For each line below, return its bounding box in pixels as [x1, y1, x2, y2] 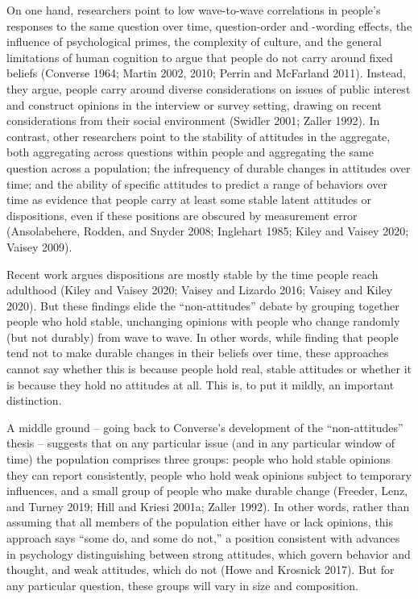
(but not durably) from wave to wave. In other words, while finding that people [6, 328, 399, 345]
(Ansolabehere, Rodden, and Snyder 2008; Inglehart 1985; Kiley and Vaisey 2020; [6, 223, 409, 239]
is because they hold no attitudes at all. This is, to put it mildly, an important [6, 376, 395, 393]
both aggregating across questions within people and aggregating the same [6, 144, 374, 160]
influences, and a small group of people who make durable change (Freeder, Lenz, [6, 482, 408, 499]
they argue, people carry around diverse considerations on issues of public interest [6, 80, 411, 97]
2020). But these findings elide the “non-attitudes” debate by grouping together [6, 297, 399, 314]
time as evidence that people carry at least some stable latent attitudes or [6, 191, 372, 208]
